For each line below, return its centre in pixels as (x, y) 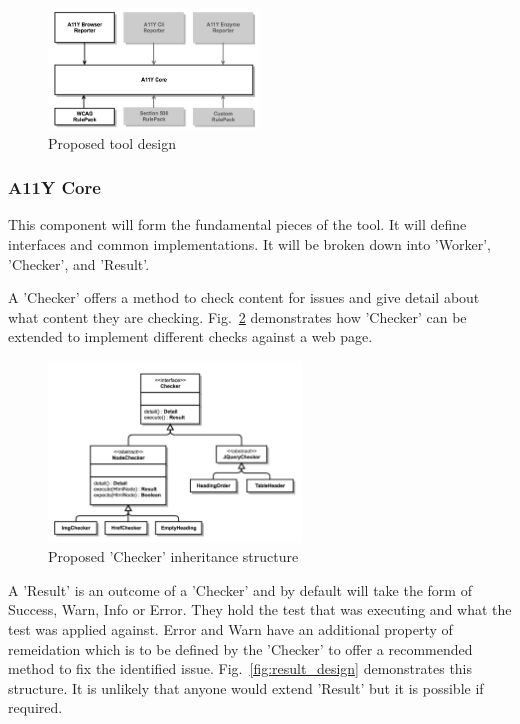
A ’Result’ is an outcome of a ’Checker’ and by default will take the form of (240, 589)
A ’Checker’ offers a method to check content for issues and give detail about (244, 297)
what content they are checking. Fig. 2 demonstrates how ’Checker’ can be (237, 316)
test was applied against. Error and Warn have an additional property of (230, 629)
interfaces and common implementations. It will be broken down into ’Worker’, (249, 244)
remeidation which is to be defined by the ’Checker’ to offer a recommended (240, 648)
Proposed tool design (112, 142)
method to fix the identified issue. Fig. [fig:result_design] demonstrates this (240, 668)
